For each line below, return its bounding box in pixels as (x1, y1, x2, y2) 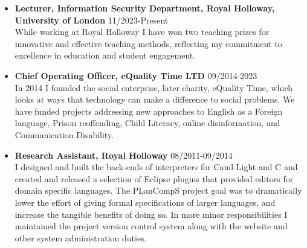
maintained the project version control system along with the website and (15, 220, 288, 232)
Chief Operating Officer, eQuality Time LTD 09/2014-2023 (15, 69, 257, 81)
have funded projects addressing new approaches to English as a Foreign (15, 104, 283, 117)
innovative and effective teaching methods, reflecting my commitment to (15, 37, 282, 49)
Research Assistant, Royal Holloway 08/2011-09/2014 (15, 148, 233, 161)
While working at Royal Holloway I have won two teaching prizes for (15, 25, 270, 38)
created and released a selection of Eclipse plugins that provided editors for (15, 172, 294, 185)
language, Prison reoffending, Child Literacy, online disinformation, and (15, 116, 280, 129)
